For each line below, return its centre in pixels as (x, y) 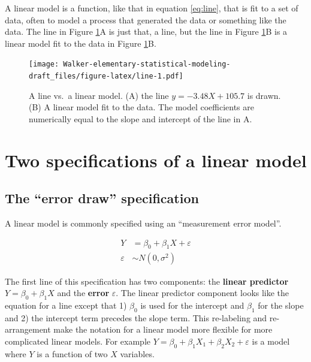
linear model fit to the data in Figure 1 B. (81, 43)
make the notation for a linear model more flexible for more (163, 329)
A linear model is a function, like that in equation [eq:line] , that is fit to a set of (152, 8)
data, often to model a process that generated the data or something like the (146, 19)
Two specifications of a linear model (156, 160)
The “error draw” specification (102, 198)
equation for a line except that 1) (66, 305)
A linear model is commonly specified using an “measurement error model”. (143, 223)
